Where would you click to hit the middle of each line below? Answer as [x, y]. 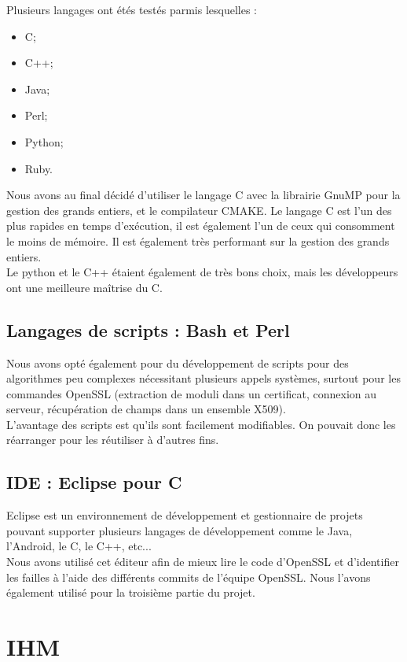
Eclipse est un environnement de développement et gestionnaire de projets [185, 515]
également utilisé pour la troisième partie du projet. [131, 592]
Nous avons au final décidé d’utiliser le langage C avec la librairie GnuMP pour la [203, 195]
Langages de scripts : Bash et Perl [148, 329]
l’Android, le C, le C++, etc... [79, 546]
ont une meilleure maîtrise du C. [84, 287]
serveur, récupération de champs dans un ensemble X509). [146, 409]
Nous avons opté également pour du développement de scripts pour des [178, 362]
